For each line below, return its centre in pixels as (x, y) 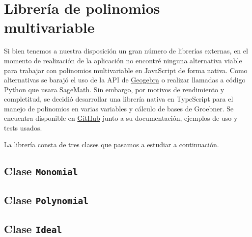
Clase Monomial (41, 171)
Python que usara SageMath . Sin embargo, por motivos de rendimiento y (114, 89)
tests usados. (23, 128)
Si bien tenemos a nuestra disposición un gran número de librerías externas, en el (126, 51)
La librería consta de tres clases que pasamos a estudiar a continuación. (112, 144)
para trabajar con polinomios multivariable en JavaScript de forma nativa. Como (126, 70)
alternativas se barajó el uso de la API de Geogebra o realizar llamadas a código (125, 80)
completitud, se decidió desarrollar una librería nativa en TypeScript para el (119, 99)
